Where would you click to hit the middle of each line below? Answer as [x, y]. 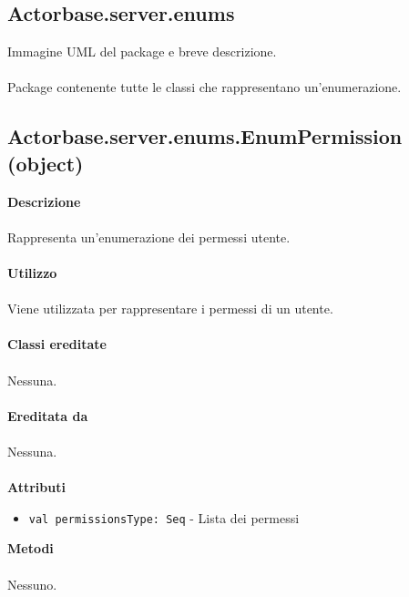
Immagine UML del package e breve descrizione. [142, 51]
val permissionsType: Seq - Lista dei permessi [164, 517]
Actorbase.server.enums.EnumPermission [205, 136]
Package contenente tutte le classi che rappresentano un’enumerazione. [204, 87]
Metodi [31, 548]
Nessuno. [32, 584]
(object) [46, 163]
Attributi [36, 487]
